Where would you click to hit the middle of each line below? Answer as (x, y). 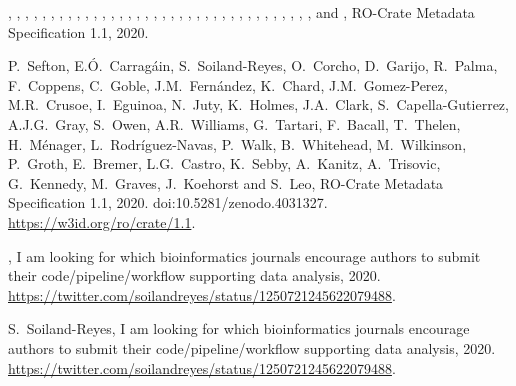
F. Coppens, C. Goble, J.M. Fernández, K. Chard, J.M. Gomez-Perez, (228, 84)
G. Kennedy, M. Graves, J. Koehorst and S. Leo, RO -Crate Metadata (226, 182)
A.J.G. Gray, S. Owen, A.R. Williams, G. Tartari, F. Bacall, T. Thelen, (234, 123)
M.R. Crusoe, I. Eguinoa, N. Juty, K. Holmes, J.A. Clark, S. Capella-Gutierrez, (258, 104)
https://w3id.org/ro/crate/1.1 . (102, 221)
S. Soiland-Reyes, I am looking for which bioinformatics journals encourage (239, 328)
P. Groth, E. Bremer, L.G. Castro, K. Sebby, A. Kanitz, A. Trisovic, (224, 163)
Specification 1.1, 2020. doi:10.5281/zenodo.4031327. (168, 202)
